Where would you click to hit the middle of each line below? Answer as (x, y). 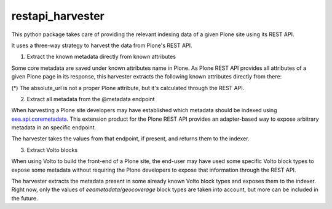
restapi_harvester (58, 16)
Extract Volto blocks (52, 150)
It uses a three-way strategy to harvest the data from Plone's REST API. (102, 45)
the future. (25, 198)
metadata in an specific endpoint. (54, 127)
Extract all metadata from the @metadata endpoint (91, 99)
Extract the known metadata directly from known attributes (101, 57)
